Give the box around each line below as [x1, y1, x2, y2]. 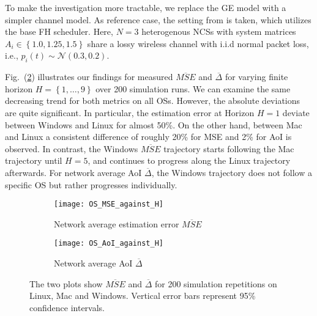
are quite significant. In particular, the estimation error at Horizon [5, 106, 255, 119]
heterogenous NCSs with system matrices [141, 25, 296, 38]
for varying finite [225, 70, 288, 83]
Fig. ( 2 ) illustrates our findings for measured [5, 70, 173, 83]
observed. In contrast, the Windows [5, 142, 138, 155]
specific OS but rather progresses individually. [5, 178, 177, 191]
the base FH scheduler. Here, [5, 25, 113, 38]
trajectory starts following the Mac [163, 142, 294, 155]
